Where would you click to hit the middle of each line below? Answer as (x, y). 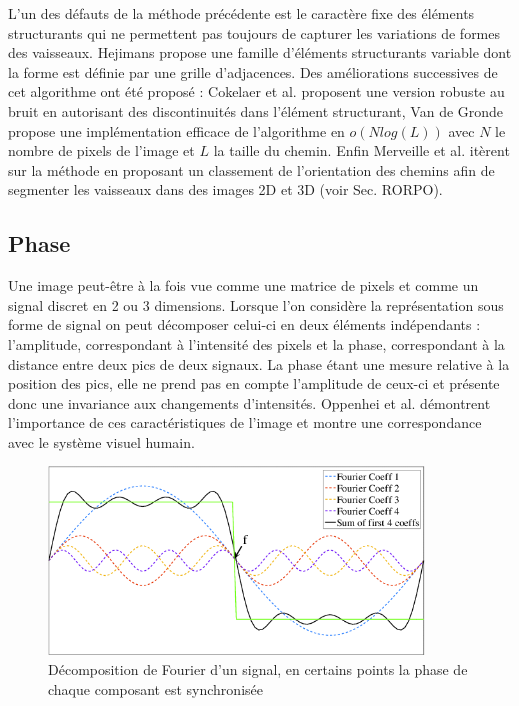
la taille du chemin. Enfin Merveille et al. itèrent (361, 150)
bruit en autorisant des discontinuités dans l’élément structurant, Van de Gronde (256, 110)
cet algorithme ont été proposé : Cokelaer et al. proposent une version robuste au (256, 91)
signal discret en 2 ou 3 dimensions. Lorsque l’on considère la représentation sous (256, 304)
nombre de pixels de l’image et (101, 150)
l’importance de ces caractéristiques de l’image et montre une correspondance (245, 422)
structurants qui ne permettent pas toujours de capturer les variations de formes (254, 32)
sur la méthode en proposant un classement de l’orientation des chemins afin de (251, 169)
